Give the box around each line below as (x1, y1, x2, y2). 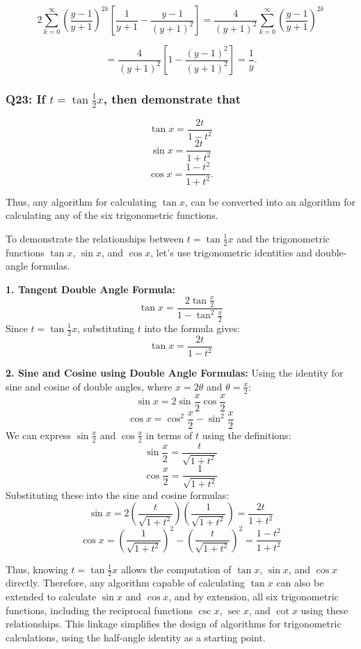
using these (300, 602, 348, 617)
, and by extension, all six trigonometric (168, 589, 339, 604)
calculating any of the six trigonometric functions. (6, 208, 218, 222)
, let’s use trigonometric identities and (150, 245, 312, 259)
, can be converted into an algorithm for (184, 194, 355, 208)
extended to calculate (6, 589, 97, 604)
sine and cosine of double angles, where (6, 379, 173, 393)
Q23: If (6, 90, 46, 107)
